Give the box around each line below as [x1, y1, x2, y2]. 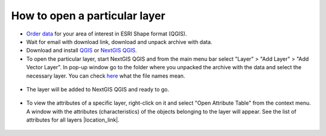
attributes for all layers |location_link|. [26, 116, 120, 123]
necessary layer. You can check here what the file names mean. [26, 72, 185, 79]
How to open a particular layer [11, 9, 165, 22]
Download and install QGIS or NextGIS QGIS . [26, 47, 137, 54]
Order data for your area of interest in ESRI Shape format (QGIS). [26, 30, 187, 37]
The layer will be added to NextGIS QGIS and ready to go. [26, 85, 170, 93]
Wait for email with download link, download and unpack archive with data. [26, 38, 213, 45]
